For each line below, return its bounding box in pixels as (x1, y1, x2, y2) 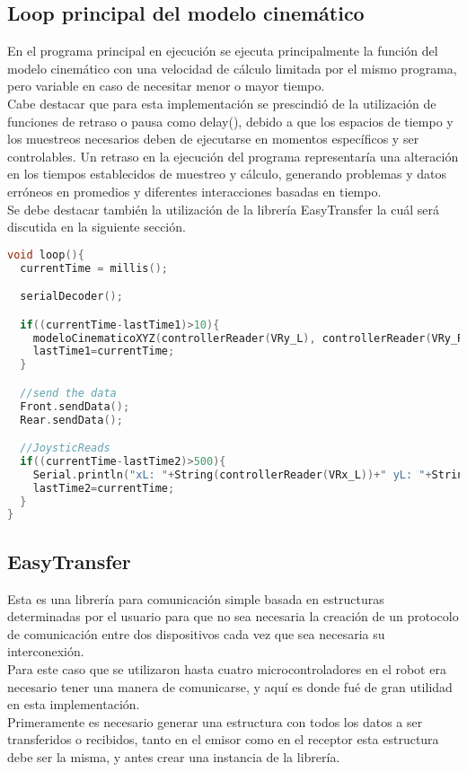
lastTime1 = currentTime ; (32, 345, 175, 358)
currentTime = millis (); (20, 261, 169, 275)
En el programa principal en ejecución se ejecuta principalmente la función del (7, 41, 438, 60)
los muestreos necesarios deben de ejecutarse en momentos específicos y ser (7, 129, 419, 148)
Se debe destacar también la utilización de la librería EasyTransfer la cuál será (7, 199, 440, 218)
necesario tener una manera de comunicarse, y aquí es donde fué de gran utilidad (7, 677, 453, 696)
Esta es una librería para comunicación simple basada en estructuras (7, 589, 384, 608)
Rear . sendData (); (20, 413, 123, 426)
